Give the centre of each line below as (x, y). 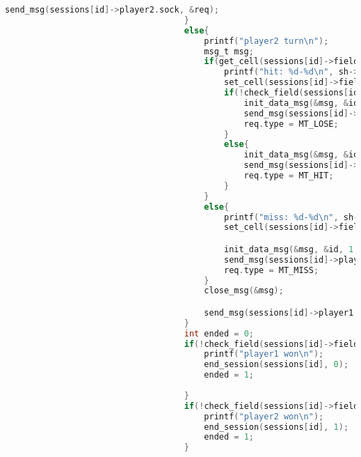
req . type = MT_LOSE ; (291, 124)
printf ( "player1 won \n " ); (264, 354)
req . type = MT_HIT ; (289, 176)
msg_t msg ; (229, 51)
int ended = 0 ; (219, 333)
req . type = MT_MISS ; (271, 270)
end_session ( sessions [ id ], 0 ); (276, 365)
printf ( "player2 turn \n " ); (266, 41)
